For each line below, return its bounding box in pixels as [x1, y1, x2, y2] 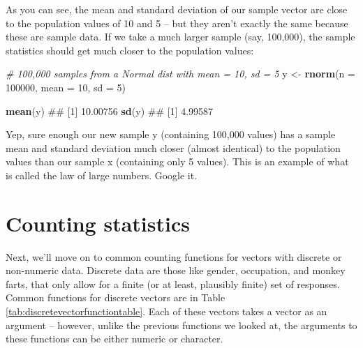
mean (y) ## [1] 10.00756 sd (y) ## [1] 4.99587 [6, 103, 214, 118]
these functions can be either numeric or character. [6, 331, 223, 346]
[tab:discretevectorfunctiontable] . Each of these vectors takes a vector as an [6, 304, 327, 319]
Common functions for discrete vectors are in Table [6, 290, 225, 305]
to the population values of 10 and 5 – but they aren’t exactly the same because [6, 15, 348, 30]
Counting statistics [6, 209, 190, 237]
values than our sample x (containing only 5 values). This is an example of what [6, 154, 349, 169]
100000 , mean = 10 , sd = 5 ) [6, 80, 126, 94]
